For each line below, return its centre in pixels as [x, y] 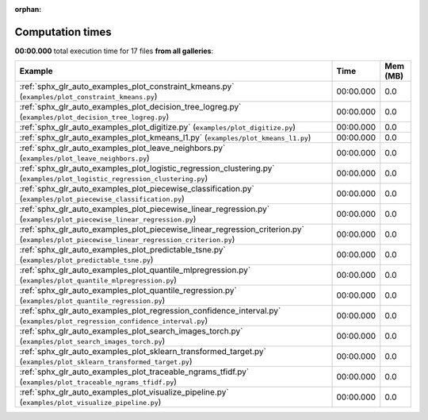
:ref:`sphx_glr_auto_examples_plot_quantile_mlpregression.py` [135, 270]
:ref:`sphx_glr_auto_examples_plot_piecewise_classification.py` [137, 189]
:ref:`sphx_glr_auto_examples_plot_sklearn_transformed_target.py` [143, 352]
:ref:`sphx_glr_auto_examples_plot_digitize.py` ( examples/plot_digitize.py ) [158, 127]
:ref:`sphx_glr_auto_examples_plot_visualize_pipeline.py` [124, 392]
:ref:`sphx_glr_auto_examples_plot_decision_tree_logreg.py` [130, 107]
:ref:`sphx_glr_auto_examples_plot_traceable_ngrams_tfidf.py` [134, 372]
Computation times [63, 32]
